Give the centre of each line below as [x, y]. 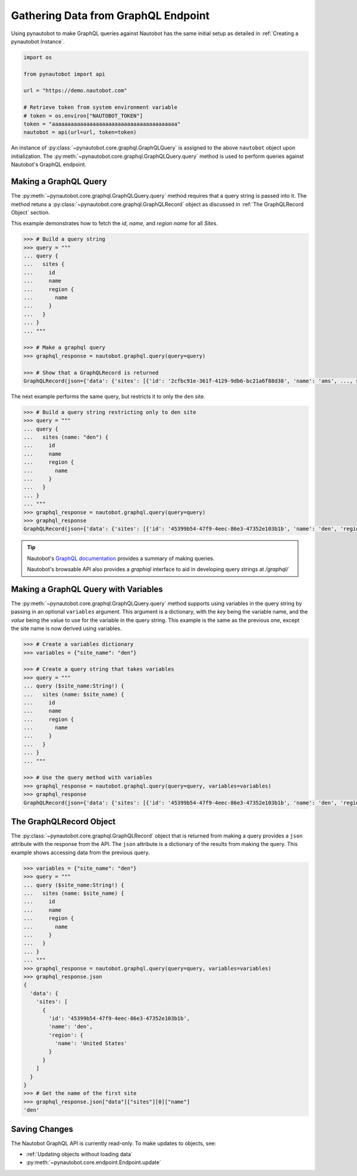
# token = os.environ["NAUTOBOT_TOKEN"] [83, 116]
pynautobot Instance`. [38, 41]
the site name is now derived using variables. [66, 629]
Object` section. [31, 212]
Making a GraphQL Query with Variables [87, 589]
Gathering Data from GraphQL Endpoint [110, 15]
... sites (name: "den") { [66, 437]
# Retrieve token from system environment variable [101, 108]
